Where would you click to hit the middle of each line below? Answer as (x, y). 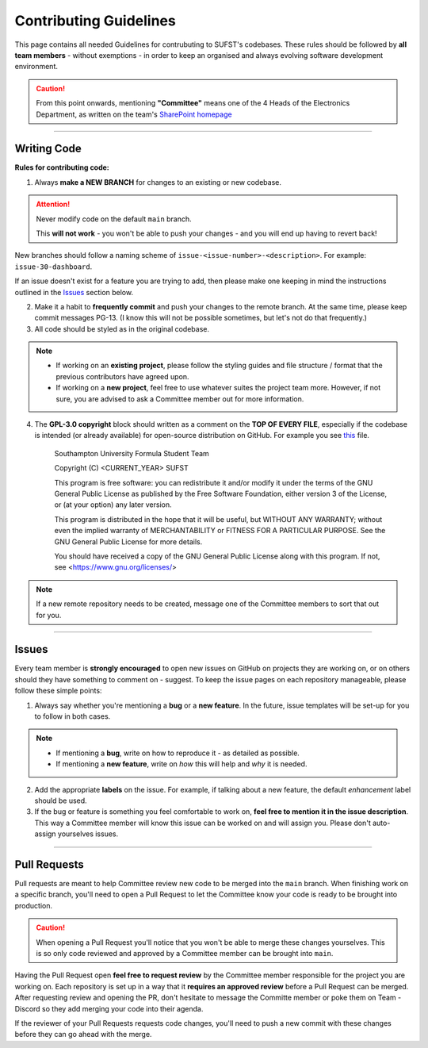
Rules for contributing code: (62, 167)
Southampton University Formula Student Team (132, 453)
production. (34, 905)
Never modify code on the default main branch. (114, 219)
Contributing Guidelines (95, 21)
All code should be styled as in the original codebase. (122, 328)
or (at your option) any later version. (113, 505)
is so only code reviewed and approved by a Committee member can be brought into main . (185, 953)
